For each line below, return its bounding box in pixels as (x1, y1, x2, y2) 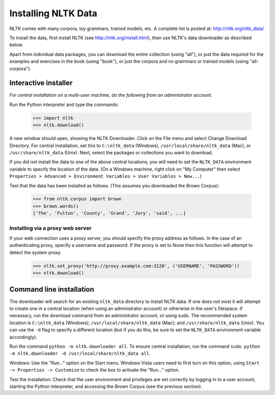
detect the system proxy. (9, 249, 62, 256)
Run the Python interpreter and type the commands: (9, 101, 119, 107)
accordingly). (9, 334, 38, 340)
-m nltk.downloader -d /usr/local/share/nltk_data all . (9, 350, 151, 356)
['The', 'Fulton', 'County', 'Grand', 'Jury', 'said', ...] (33, 210, 186, 216)
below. (9, 42, 23, 48)
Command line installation (9, 285, 94, 294)
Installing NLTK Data (9, 8, 98, 19)
